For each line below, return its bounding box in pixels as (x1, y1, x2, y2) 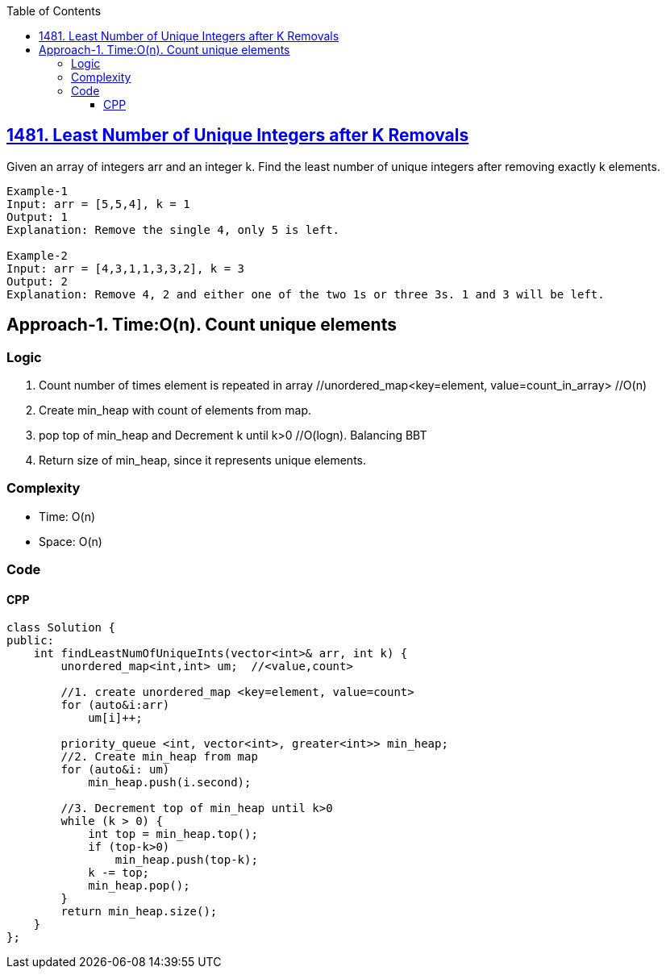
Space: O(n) (39, 534, 102, 548)
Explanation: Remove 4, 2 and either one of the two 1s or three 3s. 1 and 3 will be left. (6, 287, 605, 301)
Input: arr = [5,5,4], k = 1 (6, 197, 190, 210)
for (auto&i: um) (60, 763, 170, 777)
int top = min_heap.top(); (88, 827, 258, 841)
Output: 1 (6, 210, 68, 223)
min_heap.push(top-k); (114, 853, 258, 867)
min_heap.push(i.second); (88, 776, 252, 790)
